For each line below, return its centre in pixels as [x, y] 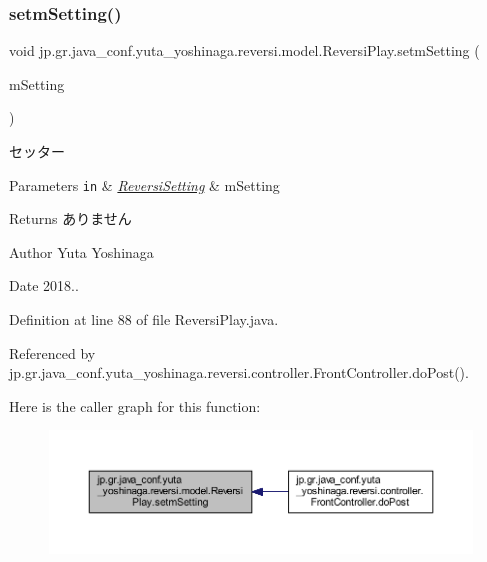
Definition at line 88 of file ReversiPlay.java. [144, 319]
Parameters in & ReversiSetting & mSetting [144, 184]
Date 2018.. [44, 285]
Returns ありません [70, 218]
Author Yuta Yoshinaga [81, 251]
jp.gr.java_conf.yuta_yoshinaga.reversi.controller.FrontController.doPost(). [239, 372]
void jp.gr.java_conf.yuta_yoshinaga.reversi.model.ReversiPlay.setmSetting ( [244, 50]
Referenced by [52, 352]
